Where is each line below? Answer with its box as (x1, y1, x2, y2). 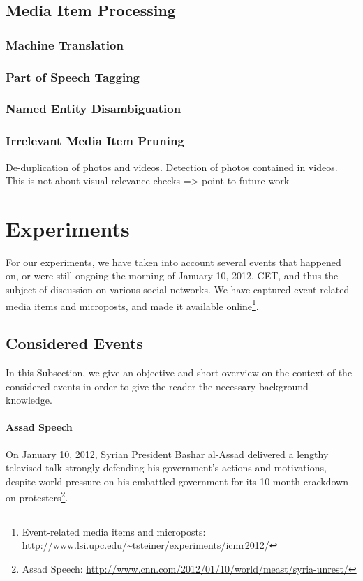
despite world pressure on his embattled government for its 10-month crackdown (6, 473, 348, 488)
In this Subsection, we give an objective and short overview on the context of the (6, 365, 353, 380)
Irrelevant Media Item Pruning (6, 132, 184, 149)
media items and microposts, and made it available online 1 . (6, 296, 259, 313)
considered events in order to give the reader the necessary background (6, 378, 309, 393)
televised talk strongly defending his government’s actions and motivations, (6, 460, 327, 475)
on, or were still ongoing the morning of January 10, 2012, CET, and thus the (6, 268, 339, 283)
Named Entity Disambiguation (6, 100, 181, 117)
